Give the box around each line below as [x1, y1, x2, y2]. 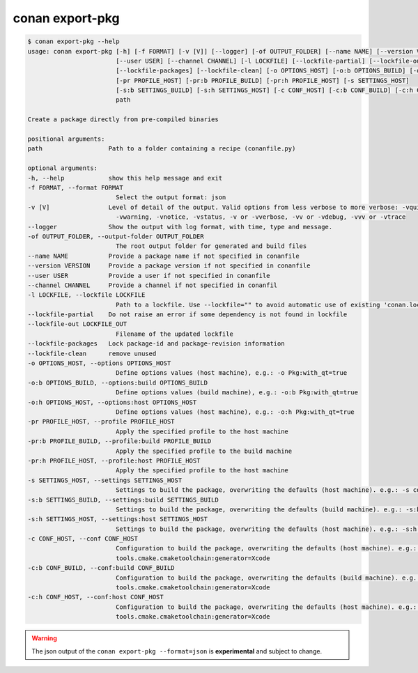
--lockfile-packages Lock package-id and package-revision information [27, 340, 285, 348]
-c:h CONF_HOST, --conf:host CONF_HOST [27, 593, 164, 601]
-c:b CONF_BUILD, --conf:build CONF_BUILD [27, 564, 175, 572]
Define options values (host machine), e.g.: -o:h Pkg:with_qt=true [115, 408, 355, 416]
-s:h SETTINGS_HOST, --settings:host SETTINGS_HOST [27, 516, 208, 523]
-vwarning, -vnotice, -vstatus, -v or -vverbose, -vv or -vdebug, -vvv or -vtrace [115, 213, 406, 221]
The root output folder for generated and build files [115, 242, 307, 250]
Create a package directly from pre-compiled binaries [27, 116, 219, 123]
